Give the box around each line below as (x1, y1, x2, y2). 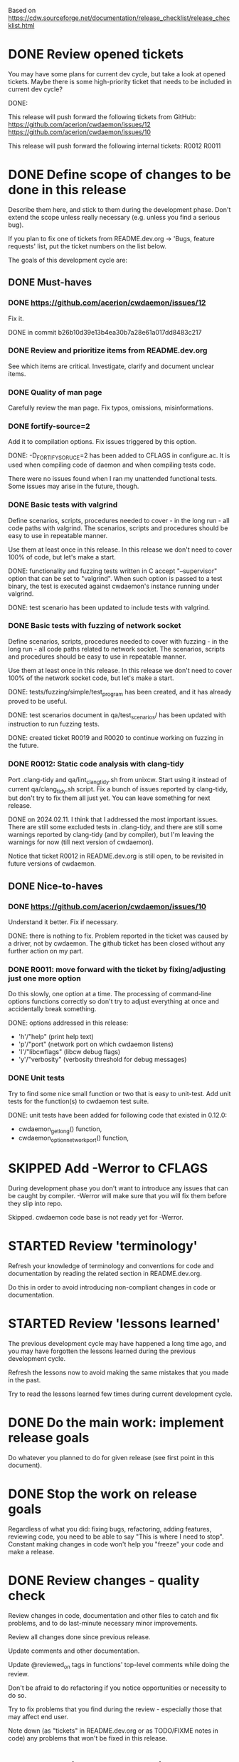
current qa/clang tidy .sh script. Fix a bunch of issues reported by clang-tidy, (8, 784, 228, 795)
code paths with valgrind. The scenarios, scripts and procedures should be (8, 524, 228, 532)
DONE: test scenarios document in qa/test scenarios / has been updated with (8, 710, 226, 721)
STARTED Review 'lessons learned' (8, 1316, 221, 1332)
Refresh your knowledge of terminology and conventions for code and (8, 1262, 214, 1270)
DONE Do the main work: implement (8, 1414, 224, 1431)
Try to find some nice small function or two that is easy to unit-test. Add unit (8, 1089, 231, 1098)
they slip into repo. (8, 1199, 63, 1208)
